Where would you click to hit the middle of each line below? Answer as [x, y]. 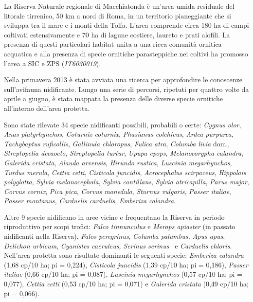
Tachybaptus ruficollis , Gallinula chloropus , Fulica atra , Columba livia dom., [117, 143]
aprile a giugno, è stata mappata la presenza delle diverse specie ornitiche [113, 98]
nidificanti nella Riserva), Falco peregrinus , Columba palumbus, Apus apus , [115, 236]
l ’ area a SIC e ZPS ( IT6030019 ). [53, 63]
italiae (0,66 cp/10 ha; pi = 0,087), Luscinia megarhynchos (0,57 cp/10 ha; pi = [123, 274]
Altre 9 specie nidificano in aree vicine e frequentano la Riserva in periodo [114, 217]
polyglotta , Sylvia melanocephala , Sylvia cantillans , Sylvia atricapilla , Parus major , [126, 182]
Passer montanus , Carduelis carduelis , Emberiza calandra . [90, 201]
